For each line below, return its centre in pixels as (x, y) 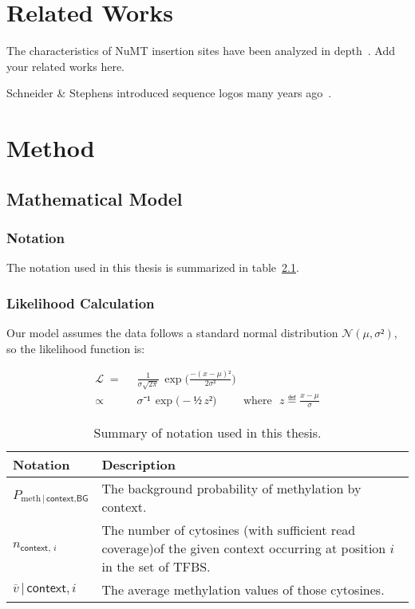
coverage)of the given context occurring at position (244, 548)
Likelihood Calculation (81, 303)
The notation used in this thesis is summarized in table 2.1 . (153, 267)
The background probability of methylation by (231, 488)
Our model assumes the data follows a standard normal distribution (172, 333)
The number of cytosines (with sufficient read (229, 529)
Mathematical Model (95, 198)
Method (51, 148)
